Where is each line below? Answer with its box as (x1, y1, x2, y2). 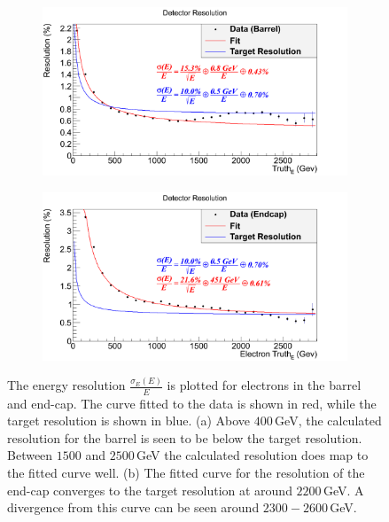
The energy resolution (7, 376, 126, 394)
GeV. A (323, 480, 364, 499)
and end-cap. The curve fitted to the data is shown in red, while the (7, 393, 377, 412)
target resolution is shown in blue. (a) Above (7, 411, 251, 430)
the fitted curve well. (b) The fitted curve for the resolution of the (7, 463, 365, 481)
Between (7, 446, 53, 464)
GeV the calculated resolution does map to (136, 446, 369, 464)
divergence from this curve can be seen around (7, 498, 260, 517)
